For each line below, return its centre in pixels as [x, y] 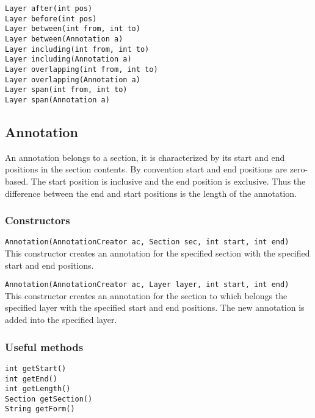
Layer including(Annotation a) [68, 59]
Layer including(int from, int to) [77, 49]
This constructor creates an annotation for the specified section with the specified [157, 253]
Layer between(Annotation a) [64, 39]
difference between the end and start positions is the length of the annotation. [151, 193]
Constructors [38, 220]
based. [17, 181]
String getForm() [40, 409]
